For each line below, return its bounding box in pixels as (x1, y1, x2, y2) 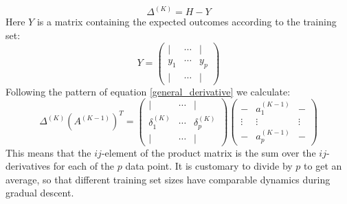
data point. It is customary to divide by (125, 159, 293, 173)
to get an (304, 159, 342, 173)
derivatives (5, 159, 51, 173)
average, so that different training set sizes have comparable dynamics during (5, 172, 331, 186)
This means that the (5, 145, 91, 159)
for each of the (53, 159, 115, 173)
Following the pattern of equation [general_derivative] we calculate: (5, 84, 291, 98)
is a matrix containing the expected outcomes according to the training (36, 14, 337, 29)
